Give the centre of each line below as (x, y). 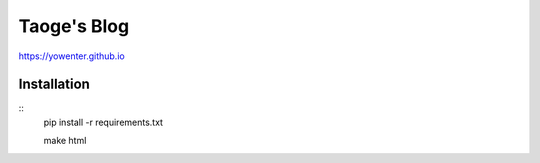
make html (65, 141)
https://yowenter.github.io (71, 56)
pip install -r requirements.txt (103, 122)
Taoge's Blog (74, 26)
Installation (54, 84)
